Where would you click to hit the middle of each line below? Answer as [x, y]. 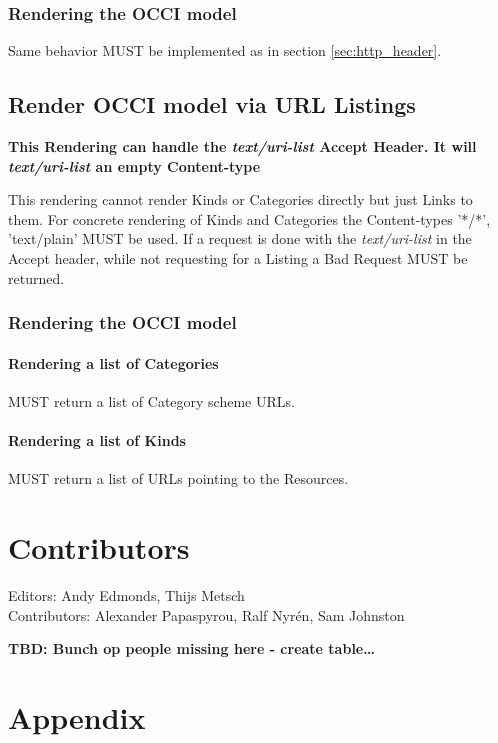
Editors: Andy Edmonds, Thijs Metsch [126, 594]
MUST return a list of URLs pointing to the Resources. [178, 478]
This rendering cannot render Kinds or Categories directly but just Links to [240, 199]
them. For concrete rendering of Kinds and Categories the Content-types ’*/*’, [249, 218]
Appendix [77, 716]
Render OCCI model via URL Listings [212, 104]
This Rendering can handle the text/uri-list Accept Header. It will [242, 146]
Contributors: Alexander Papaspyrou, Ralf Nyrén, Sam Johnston [206, 614]
